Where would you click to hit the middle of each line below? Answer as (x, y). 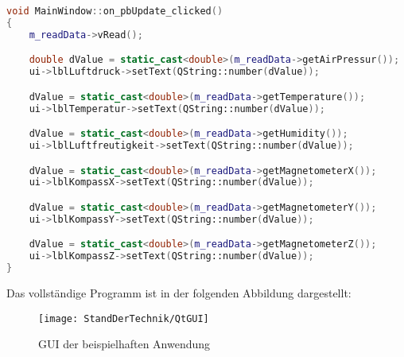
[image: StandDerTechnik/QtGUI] (124, 318)
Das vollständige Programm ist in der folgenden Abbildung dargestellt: (179, 292)
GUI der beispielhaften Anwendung (124, 344)
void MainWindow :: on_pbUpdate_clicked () (115, 11)
